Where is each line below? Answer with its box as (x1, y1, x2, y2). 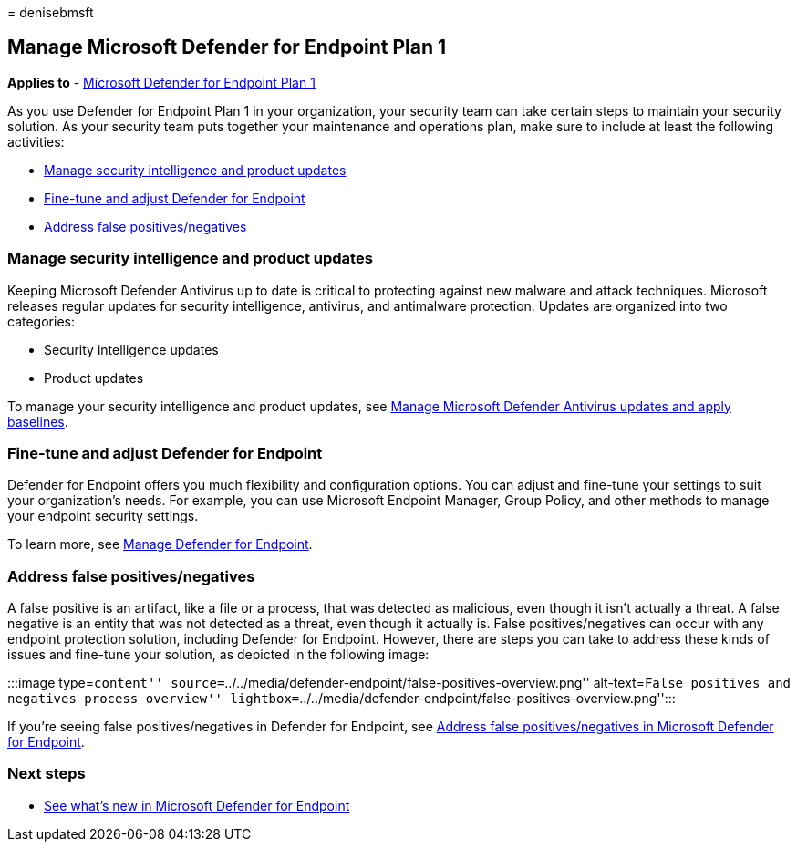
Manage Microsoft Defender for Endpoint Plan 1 (7, 36, 447, 59)
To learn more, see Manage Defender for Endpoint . (7, 536, 313, 553)
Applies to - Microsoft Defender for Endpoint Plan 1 (7, 74, 316, 90)
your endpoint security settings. (7, 508, 199, 524)
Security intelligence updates (44, 341, 219, 357)
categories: (7, 313, 75, 329)
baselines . (7, 413, 68, 430)
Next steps (7, 764, 86, 783)
